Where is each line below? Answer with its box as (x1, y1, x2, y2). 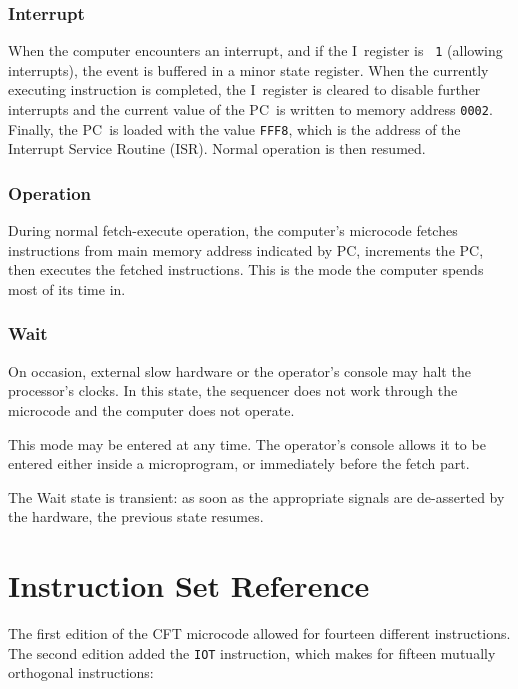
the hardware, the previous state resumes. (8, 506, 264, 527)
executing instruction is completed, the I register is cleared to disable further (8, 79, 481, 100)
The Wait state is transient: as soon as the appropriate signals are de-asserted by (8, 486, 505, 507)
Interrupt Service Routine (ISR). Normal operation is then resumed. (8, 138, 426, 159)
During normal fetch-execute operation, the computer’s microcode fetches (8, 220, 458, 241)
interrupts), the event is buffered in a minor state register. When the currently (8, 59, 489, 80)
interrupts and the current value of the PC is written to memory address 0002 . (8, 99, 493, 120)
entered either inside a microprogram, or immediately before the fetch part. (8, 453, 470, 474)
